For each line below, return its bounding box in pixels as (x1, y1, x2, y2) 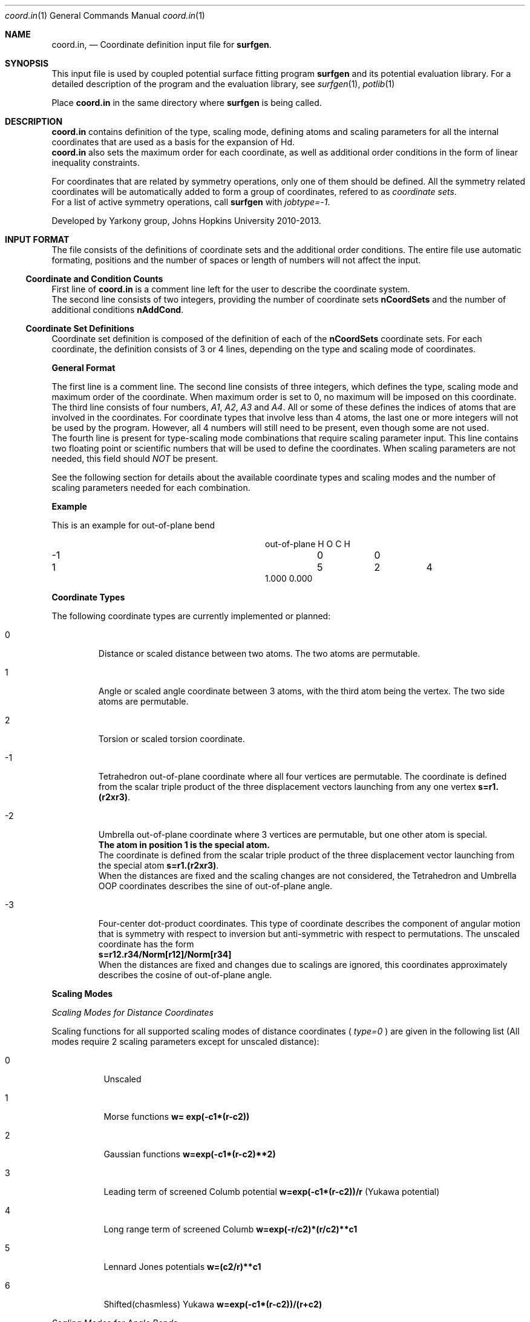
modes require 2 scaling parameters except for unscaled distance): (51, 1036, 319, 1047)
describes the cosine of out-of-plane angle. (98, 970, 272, 980)
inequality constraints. (51, 157, 140, 168)
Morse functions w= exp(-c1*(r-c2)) (103, 1111, 250, 1122)
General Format (51, 363, 116, 373)
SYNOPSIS (5, 58, 49, 68)
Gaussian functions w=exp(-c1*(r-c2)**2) (103, 1149, 276, 1159)
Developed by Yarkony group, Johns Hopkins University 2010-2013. (51, 215, 321, 226)
